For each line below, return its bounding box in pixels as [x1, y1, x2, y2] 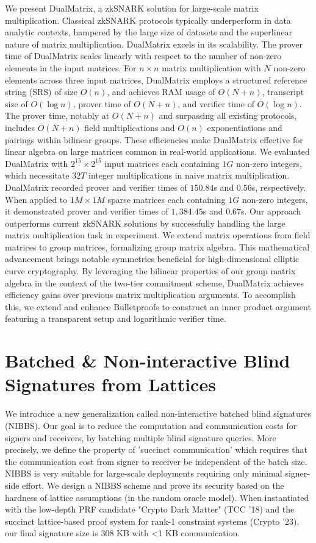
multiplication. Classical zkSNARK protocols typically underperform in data [5, 13, 291, 26]
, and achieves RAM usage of [107, 85, 215, 98]
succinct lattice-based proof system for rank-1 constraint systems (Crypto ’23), [5, 514, 300, 527]
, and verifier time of [178, 97, 254, 110]
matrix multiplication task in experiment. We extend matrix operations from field [5, 229, 311, 241]
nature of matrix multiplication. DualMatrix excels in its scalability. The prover [5, 37, 303, 50]
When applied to [5, 193, 68, 205]
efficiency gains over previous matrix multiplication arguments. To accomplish [5, 288, 296, 301]
